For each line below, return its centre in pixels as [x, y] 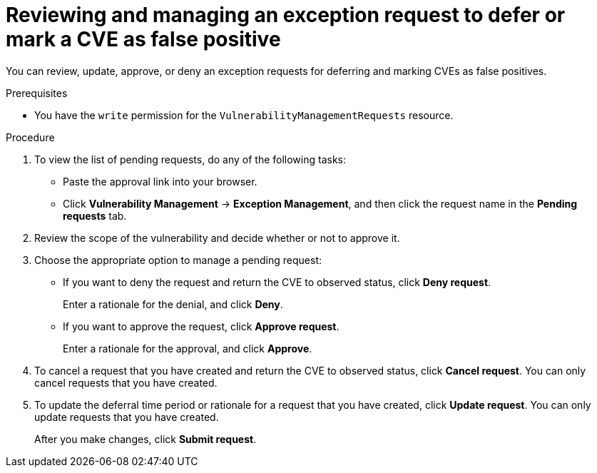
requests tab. [95, 215]
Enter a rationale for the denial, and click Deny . [173, 304]
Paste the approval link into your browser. [160, 181]
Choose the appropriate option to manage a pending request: [178, 260]
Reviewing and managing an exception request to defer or [286, 15]
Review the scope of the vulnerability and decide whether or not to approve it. [217, 238]
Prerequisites [37, 93]
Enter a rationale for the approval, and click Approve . [188, 348]
